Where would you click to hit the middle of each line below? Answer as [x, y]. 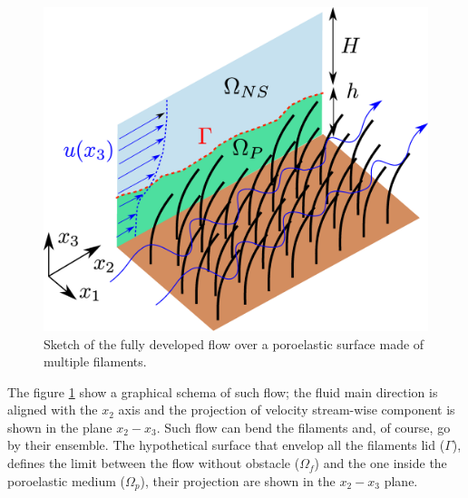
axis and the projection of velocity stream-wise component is [287, 410]
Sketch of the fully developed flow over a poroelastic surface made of [234, 343]
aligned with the [53, 410]
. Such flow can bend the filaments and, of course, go [303, 427]
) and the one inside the [380, 463]
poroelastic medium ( [67, 480]
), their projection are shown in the [238, 480]
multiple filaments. [95, 361]
